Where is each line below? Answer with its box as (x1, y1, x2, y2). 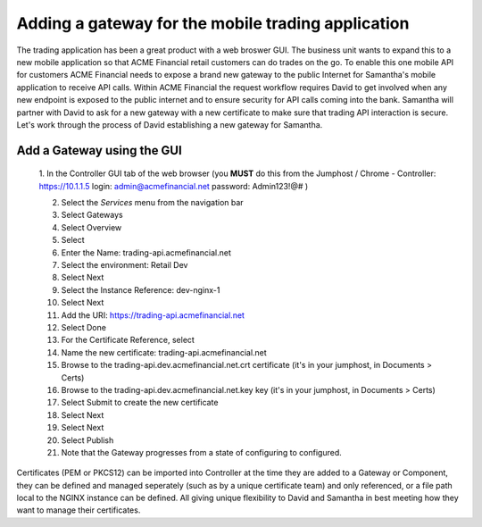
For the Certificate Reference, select (61, 335, 195, 346)
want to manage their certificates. (16, 505, 141, 515)
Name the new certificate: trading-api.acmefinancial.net (61, 347, 267, 357)
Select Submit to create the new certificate (61, 397, 219, 408)
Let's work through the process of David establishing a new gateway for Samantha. (16, 119, 323, 130)
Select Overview (61, 222, 122, 232)
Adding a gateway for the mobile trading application (16, 13, 410, 33)
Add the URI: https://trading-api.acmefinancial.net (61, 309, 245, 321)
